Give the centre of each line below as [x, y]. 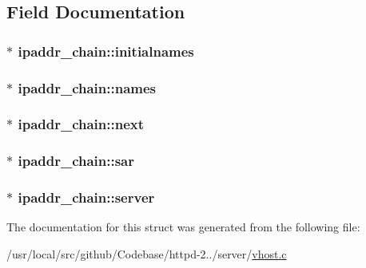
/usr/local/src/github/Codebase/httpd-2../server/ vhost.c [147, 253]
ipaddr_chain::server [86, 197]
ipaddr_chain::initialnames [106, 51]
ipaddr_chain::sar [76, 161]
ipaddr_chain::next [81, 124]
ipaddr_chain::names [87, 87]
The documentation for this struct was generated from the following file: [183, 227]
